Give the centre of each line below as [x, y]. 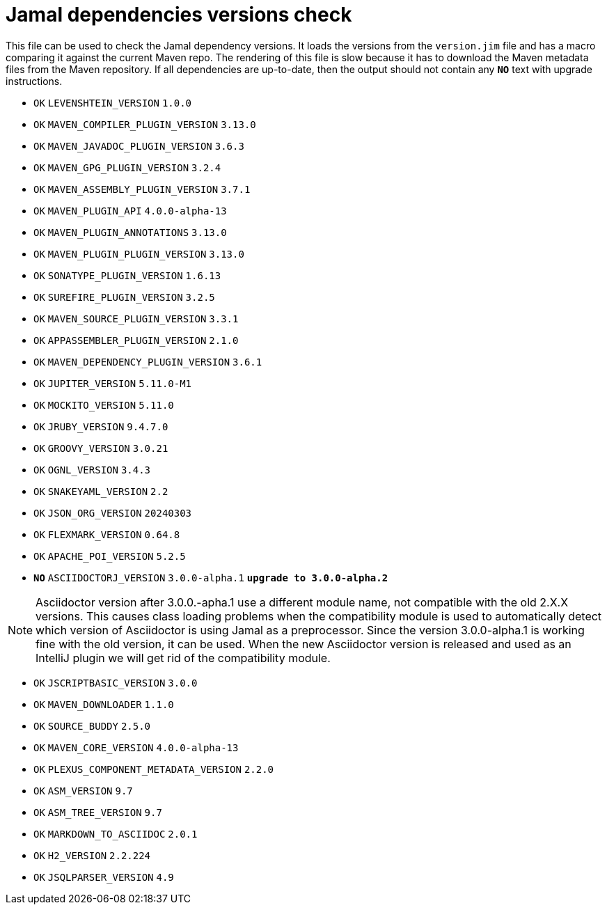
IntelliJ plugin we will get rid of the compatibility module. [183, 658]
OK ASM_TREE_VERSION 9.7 [98, 812]
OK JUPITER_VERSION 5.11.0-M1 [113, 383]
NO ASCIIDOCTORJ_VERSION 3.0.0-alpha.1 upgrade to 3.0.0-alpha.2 [211, 578]
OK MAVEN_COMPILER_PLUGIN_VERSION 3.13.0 [145, 124]
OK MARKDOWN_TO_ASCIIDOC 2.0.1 [116, 834]
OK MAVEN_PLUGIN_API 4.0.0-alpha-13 [130, 211]
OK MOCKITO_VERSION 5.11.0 [104, 405]
